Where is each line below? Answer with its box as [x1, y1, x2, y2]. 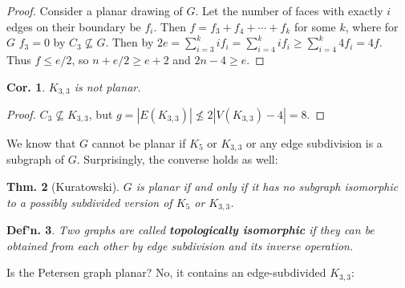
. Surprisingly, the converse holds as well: [76, 151, 278, 168]
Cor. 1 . [6, 78, 46, 95]
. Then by [105, 34, 154, 51]
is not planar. [74, 78, 141, 95]
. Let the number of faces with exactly [195, 2, 383, 18]
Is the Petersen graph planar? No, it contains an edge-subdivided [6, 264, 326, 281]
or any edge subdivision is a [246, 135, 383, 152]
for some [294, 18, 336, 34]
